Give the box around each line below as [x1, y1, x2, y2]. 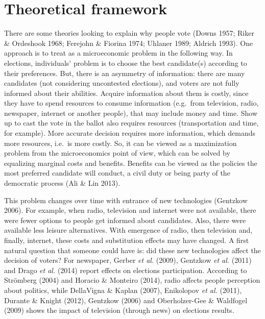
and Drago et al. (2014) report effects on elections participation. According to [4, 264, 247, 275]
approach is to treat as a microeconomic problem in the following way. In [4, 47, 233, 58]
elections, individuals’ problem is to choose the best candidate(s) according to [4, 57, 247, 68]
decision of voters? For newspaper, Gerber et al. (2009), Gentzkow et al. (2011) [4, 255, 252, 265]
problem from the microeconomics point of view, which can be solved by [4, 148, 230, 158]
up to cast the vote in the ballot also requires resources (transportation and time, [4, 117, 259, 128]
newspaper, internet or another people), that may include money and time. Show [4, 107, 258, 118]
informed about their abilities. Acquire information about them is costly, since [4, 87, 249, 98]
